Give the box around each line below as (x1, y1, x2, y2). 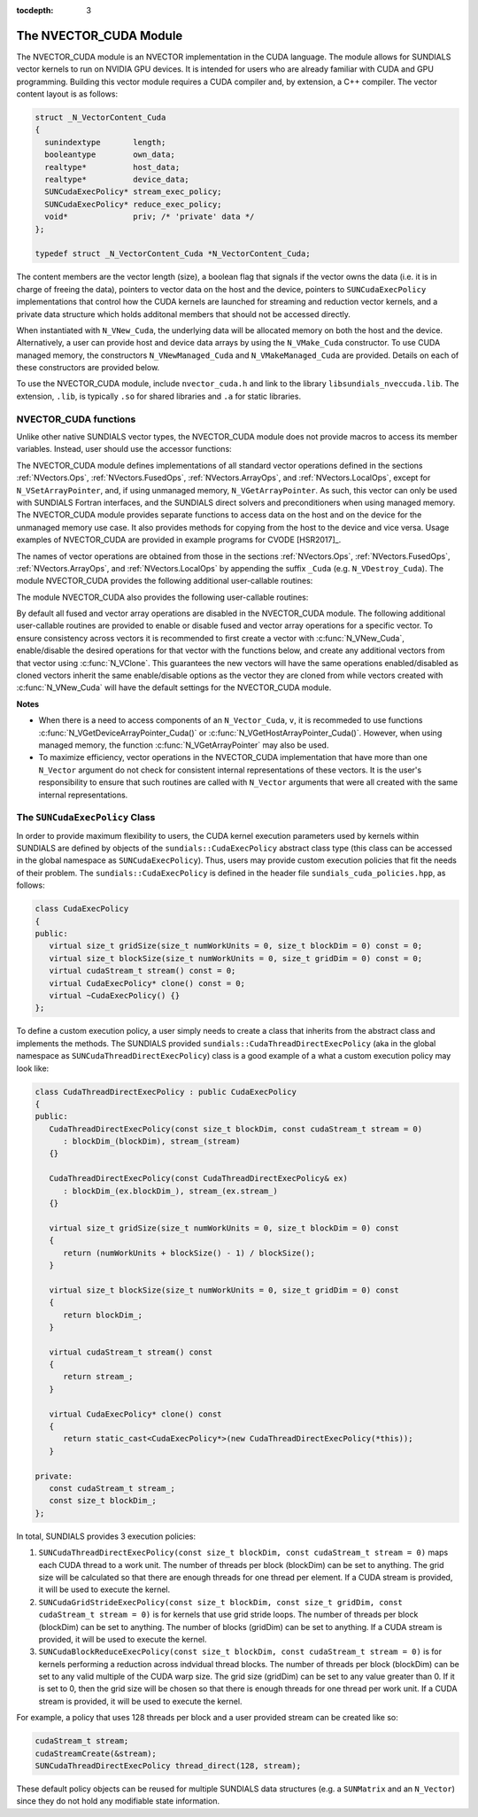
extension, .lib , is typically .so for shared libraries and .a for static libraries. (16, 391, 301, 401)
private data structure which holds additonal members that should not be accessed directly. (16, 308, 351, 319)
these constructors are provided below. (16, 362, 160, 373)
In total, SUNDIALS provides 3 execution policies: (16, 1531, 197, 1541)
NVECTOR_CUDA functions (16, 413, 136, 425)
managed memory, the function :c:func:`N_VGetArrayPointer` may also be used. (38, 740, 329, 750)
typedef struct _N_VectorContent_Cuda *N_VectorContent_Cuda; (35, 249, 311, 259)
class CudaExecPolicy (35, 904, 129, 914)
